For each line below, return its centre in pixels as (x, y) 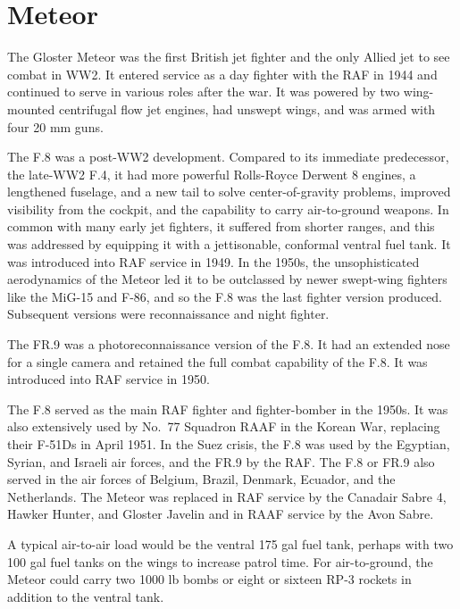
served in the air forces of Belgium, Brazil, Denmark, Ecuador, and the (201, 479)
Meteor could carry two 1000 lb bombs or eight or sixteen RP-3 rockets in (209, 579)
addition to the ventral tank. (86, 596)
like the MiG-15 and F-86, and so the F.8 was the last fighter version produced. (225, 296)
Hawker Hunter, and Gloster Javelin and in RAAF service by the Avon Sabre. (221, 514)
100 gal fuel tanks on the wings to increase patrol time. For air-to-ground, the (220, 561)
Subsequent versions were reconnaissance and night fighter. (168, 314)
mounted (31, 108)
